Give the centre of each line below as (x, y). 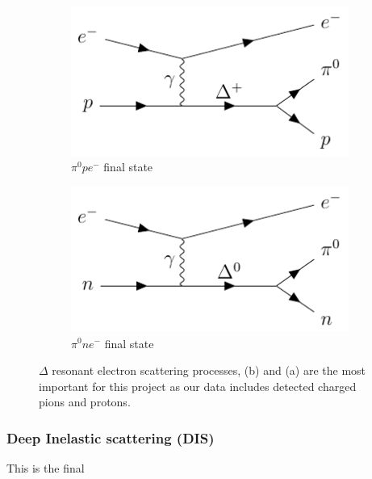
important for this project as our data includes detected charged (198, 386)
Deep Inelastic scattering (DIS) (111, 437)
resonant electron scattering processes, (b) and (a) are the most (209, 370)
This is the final (46, 468)
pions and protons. (85, 402)
